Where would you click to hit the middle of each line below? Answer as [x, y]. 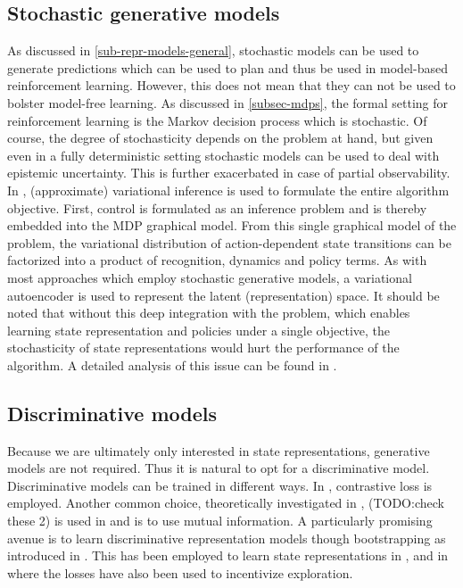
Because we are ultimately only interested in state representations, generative [219, 450]
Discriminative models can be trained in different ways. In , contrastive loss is [220, 485]
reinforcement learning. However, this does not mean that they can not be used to [231, 85]
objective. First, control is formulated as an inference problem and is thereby [217, 207]
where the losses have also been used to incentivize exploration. [180, 572]
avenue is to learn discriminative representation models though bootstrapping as [227, 538]
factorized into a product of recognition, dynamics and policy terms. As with [217, 260]
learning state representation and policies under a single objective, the [199, 330]
